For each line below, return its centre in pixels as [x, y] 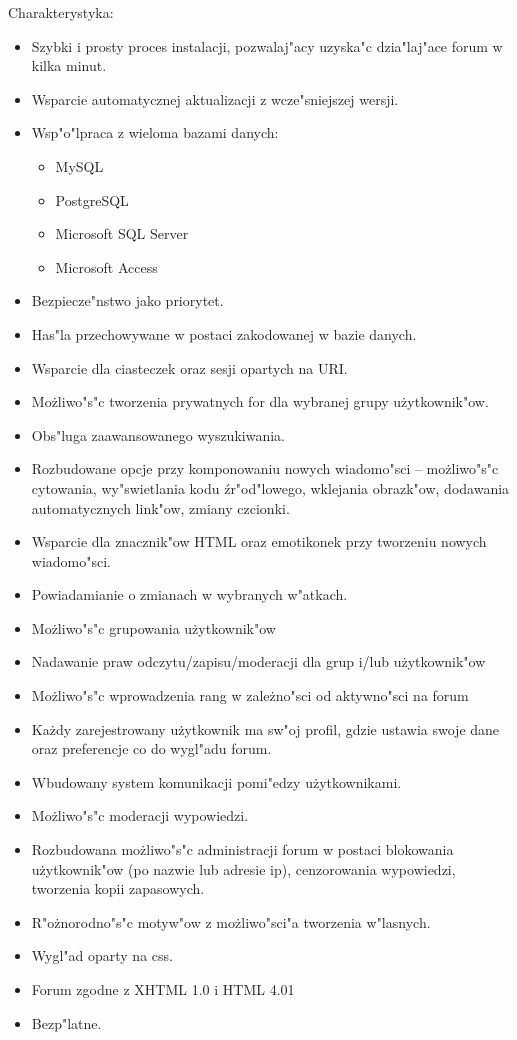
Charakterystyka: [61, 12]
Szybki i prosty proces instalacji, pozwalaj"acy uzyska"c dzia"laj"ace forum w [267, 45]
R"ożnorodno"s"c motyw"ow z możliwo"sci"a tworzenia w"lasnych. [231, 921]
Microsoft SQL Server [122, 233]
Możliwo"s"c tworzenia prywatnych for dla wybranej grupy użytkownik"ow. [260, 401]
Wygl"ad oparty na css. [102, 955]
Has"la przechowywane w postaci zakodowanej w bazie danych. [224, 333]
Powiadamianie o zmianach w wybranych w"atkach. [189, 594]
